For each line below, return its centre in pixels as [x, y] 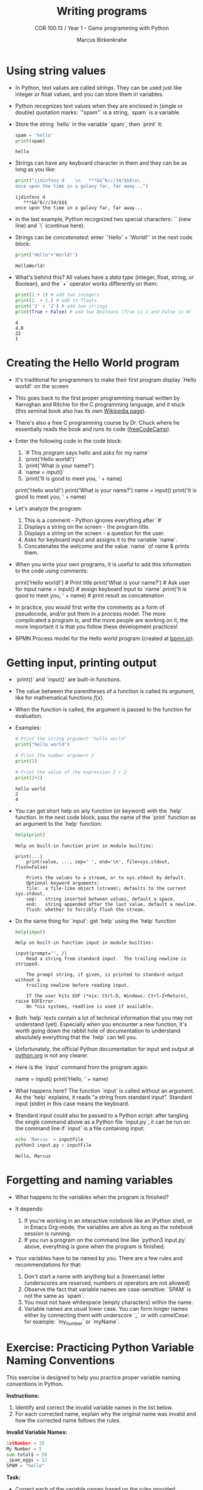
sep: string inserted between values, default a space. [101, 899]
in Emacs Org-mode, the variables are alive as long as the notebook [109, 1227]
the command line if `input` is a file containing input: [80, 1128]
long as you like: [35, 170]
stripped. [28, 964]
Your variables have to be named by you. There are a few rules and [99, 1258]
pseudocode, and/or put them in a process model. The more [90, 613]
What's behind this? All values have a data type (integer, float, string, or [105, 277]
